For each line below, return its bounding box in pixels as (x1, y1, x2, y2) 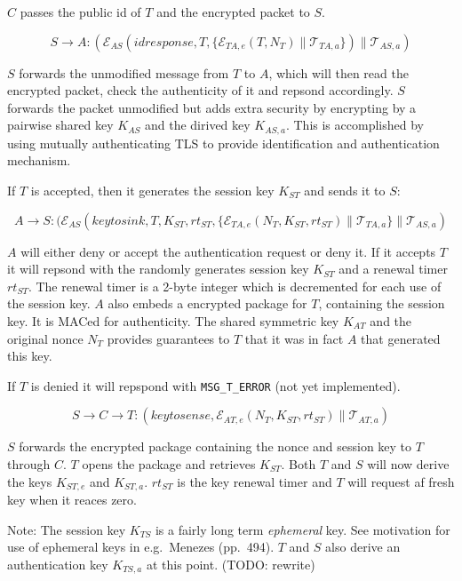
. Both (281, 455, 316, 474)
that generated (361, 329, 441, 347)
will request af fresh (347, 472, 455, 490)
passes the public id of (20, 3, 141, 20)
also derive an (325, 537, 401, 556)
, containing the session (318, 294, 445, 313)
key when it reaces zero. (7, 490, 137, 509)
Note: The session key (7, 520, 126, 538)
